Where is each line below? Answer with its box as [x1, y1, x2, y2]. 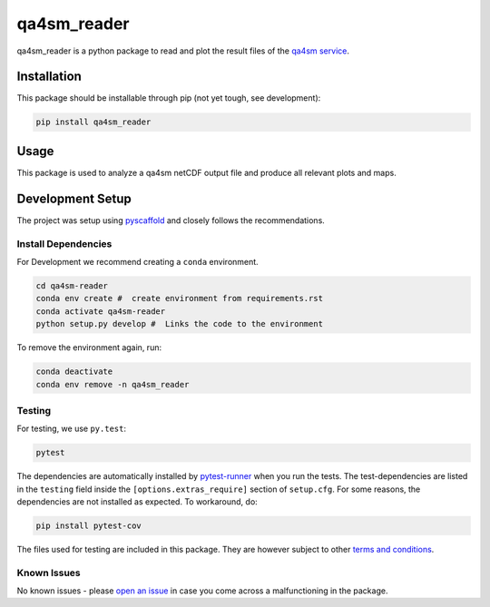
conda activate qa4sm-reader [35, 306, 166, 317]
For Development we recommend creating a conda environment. [16, 256, 259, 267]
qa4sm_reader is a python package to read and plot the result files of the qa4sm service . [16, 45, 349, 56]
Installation [16, 69, 82, 84]
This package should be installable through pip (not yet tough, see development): [16, 93, 321, 103]
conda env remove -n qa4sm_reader [35, 379, 190, 389]
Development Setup [16, 191, 132, 206]
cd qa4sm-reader [35, 280, 109, 290]
